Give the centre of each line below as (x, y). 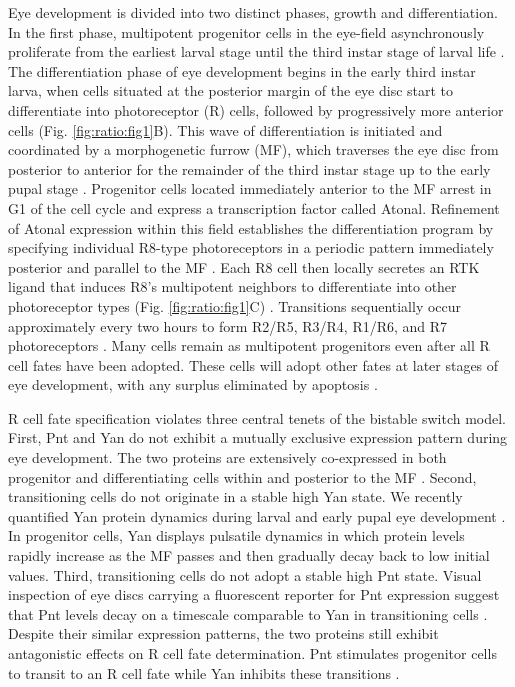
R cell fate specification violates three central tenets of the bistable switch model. (257, 417)
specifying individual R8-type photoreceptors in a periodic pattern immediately (251, 247)
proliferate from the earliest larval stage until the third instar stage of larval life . (256, 51)
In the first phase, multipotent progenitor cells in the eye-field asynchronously (246, 31)
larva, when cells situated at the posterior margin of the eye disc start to (231, 90)
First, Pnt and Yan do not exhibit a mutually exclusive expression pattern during (258, 437)
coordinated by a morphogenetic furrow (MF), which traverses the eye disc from (253, 149)
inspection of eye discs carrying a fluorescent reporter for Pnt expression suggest (254, 594)
